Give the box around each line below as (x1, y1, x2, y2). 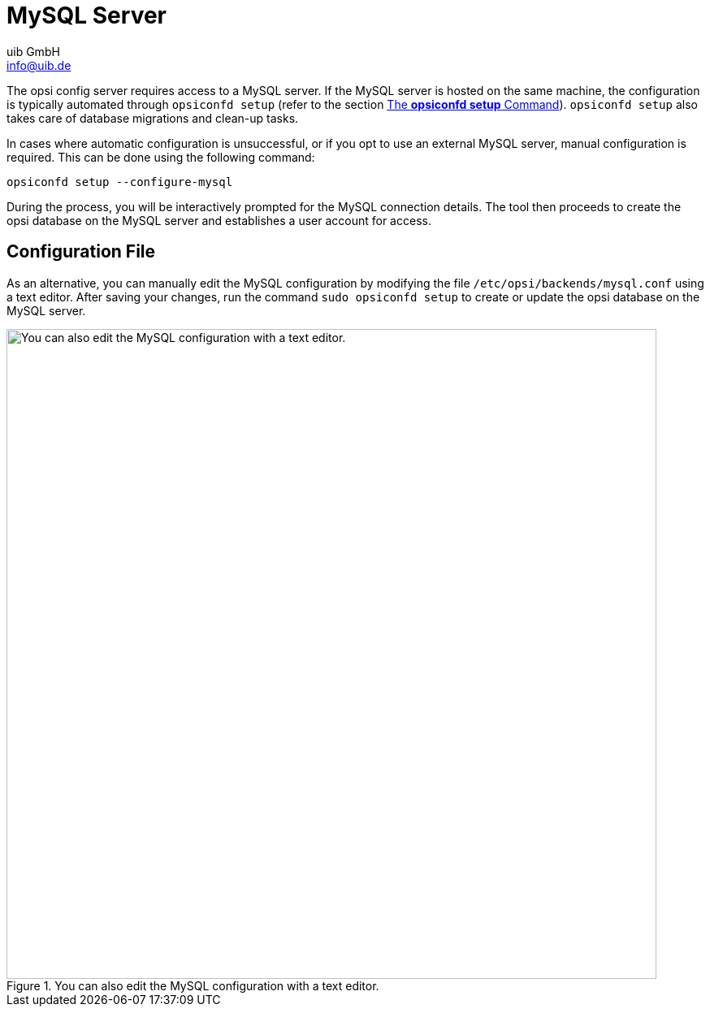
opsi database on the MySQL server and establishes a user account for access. (6, 213, 431, 227)
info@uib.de (6, 58, 71, 72)
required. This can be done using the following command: (6, 149, 315, 164)
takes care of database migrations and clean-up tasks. (6, 110, 299, 125)
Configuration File (6, 241, 156, 262)
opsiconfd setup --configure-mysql (6, 175, 233, 188)
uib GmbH (6, 44, 60, 58)
